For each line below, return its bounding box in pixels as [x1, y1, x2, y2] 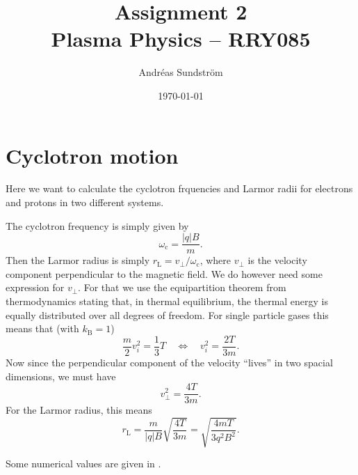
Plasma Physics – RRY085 [51, 24, 311, 53]
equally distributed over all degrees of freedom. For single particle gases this [6, 307, 329, 322]
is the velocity [247, 253, 307, 267]
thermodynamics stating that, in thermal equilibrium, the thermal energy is [6, 294, 329, 309]
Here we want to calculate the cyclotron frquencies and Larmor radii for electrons [6, 181, 353, 196]
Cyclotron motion [6, 141, 179, 169]
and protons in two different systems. [6, 195, 164, 210]
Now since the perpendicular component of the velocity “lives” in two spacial [6, 355, 333, 369]
